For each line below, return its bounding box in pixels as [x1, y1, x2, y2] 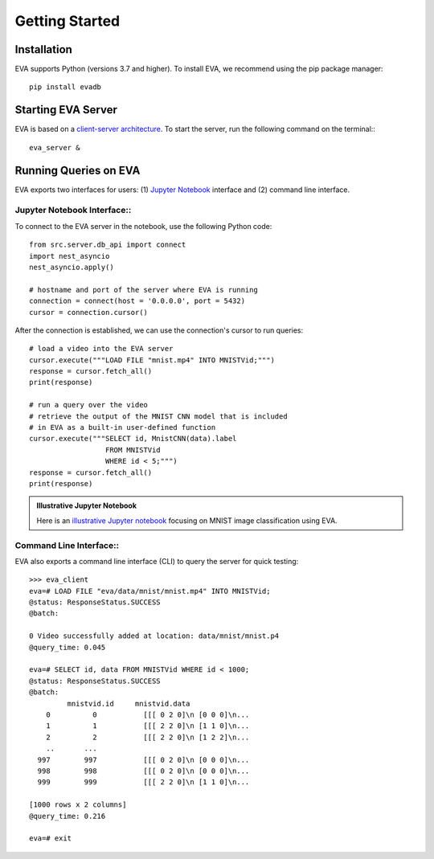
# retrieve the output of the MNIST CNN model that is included [29, 411, 289, 421]
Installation [14, 43, 72, 56]
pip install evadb [29, 83, 102, 92]
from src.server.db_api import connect [29, 240, 186, 249]
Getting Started [14, 12, 121, 30]
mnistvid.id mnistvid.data [67, 699, 190, 708]
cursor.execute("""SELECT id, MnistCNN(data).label [29, 434, 237, 444]
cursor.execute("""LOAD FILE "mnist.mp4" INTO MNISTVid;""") [29, 355, 275, 365]
